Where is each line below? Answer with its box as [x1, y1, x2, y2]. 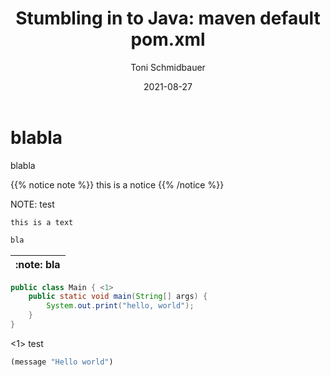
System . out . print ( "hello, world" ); [46, 301, 195, 311]
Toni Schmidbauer [130, 61, 206, 73]
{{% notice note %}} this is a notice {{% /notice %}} [10, 178, 225, 191]
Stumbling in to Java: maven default [15, 7, 321, 30]
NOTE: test [10, 198, 55, 210]
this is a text [10, 217, 74, 227]
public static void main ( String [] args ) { [28, 292, 208, 302]
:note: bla [15, 257, 61, 271]
